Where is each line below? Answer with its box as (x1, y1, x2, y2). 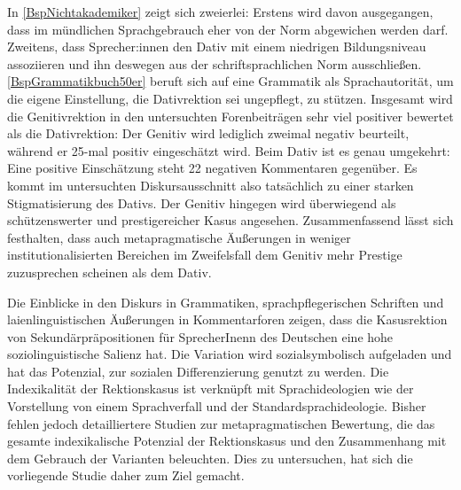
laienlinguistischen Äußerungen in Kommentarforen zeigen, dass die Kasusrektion (7, 310, 448, 329)
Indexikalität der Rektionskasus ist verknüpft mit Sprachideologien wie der (7, 379, 414, 398)
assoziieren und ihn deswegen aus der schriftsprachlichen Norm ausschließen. (7, 54, 422, 73)
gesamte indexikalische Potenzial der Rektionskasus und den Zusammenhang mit (7, 432, 447, 450)
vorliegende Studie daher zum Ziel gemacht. (7, 466, 245, 485)
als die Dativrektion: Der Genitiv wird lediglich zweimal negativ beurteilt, (7, 124, 410, 143)
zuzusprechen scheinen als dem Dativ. (7, 262, 212, 281)
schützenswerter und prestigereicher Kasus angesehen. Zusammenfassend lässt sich (7, 211, 454, 229)
